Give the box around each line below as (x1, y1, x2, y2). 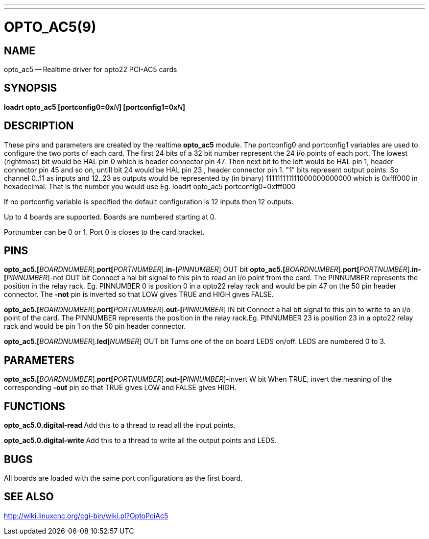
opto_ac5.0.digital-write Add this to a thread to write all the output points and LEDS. (4, 436, 277, 445)
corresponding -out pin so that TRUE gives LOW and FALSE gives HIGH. (4, 383, 237, 392)
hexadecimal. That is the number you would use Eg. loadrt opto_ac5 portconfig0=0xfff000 (4, 182, 296, 191)
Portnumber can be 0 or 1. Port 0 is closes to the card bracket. (4, 227, 205, 236)
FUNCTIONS (4, 400, 66, 413)
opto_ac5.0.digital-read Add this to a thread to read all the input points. (4, 421, 236, 430)
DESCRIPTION (4, 120, 74, 132)
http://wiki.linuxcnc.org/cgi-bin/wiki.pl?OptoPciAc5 (4, 511, 168, 520)
